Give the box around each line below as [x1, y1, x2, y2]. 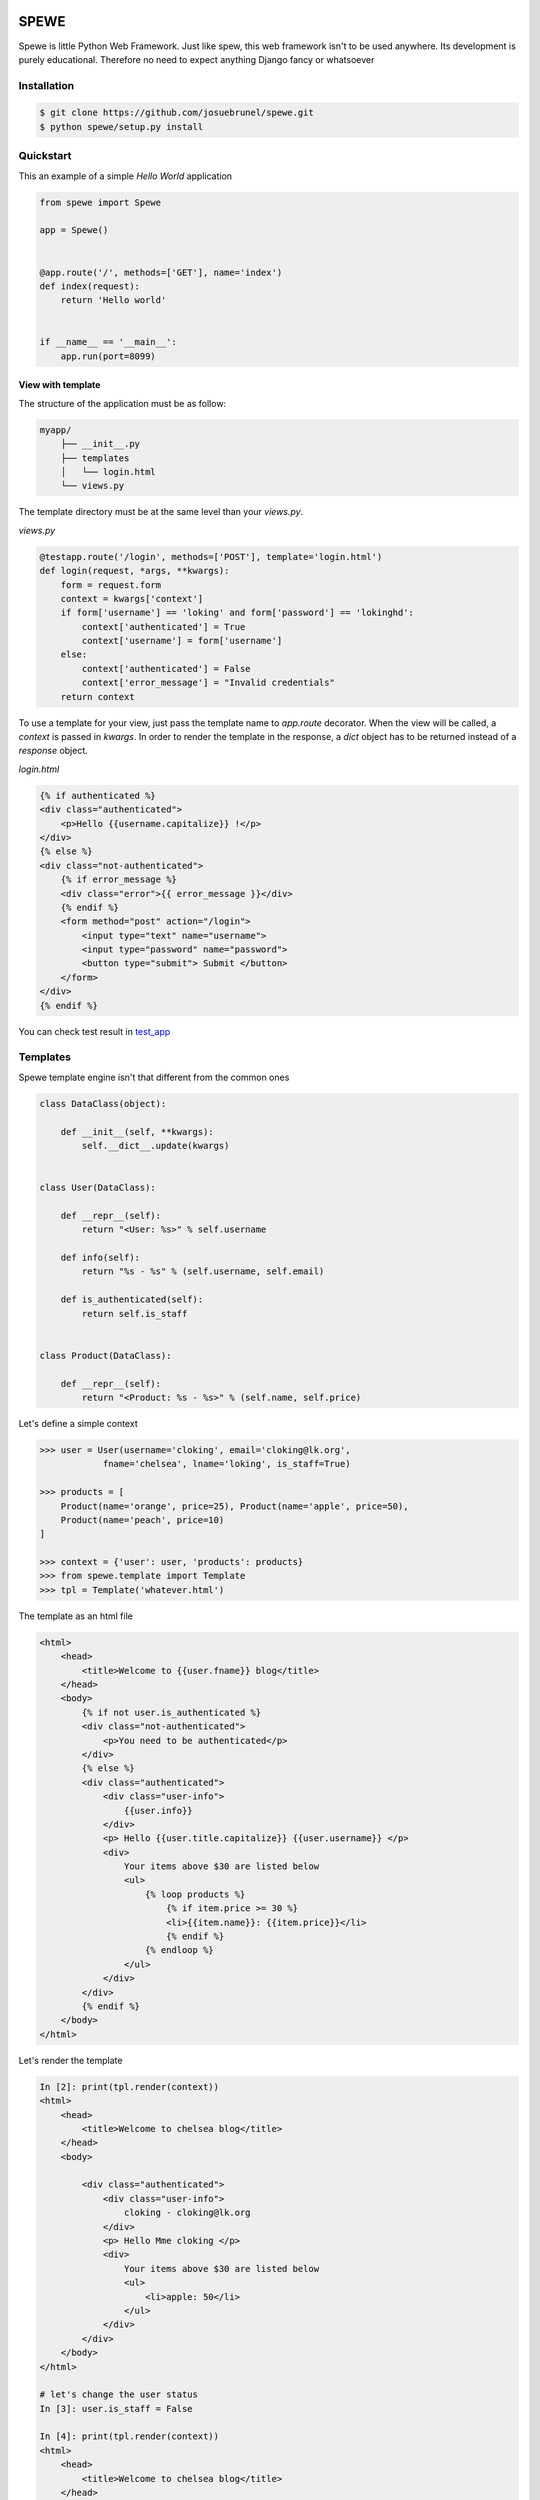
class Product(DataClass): [39, 1350, 172, 1361]
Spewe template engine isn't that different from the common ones [18, 1071, 290, 1083]
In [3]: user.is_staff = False [39, 2403, 194, 2414]
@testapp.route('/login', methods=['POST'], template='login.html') [39, 551, 383, 562]
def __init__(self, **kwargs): [60, 1126, 214, 1137]
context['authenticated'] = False [81, 663, 251, 674]
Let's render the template [18, 2054, 123, 2066]
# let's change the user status [39, 2389, 199, 2400]
